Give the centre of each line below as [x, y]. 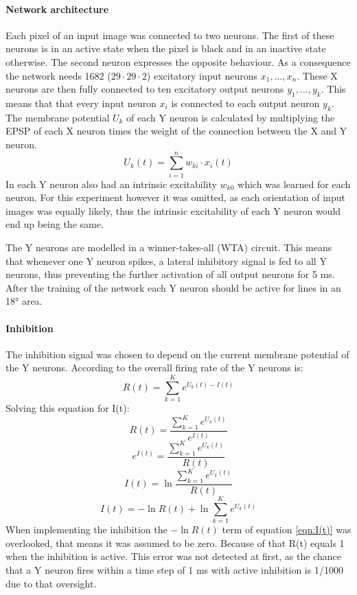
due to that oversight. [51, 583]
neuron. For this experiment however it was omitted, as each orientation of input [175, 197]
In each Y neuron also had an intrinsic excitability [111, 184]
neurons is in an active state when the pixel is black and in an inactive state [166, 48]
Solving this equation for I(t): [68, 408]
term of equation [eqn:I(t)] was [287, 529]
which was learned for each [294, 184]
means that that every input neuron [81, 103]
